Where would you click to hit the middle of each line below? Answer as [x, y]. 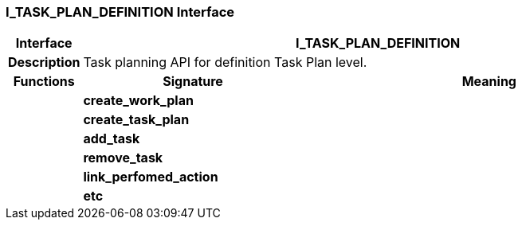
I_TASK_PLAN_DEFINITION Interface [120, 12]
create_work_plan [138, 101]
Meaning [489, 82]
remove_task [123, 158]
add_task [112, 139]
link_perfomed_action [151, 177]
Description [44, 62]
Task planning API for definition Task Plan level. [225, 62]
